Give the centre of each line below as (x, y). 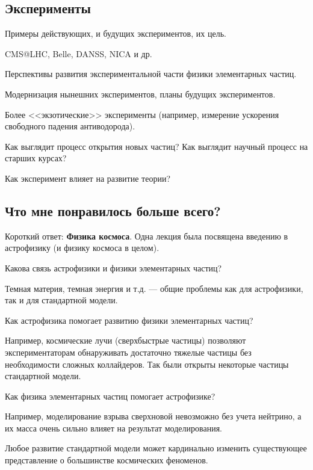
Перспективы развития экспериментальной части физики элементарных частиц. (151, 74)
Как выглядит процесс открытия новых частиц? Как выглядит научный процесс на (156, 146)
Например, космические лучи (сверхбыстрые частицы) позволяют (126, 340)
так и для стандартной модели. (61, 300)
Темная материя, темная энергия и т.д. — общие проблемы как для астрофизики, (154, 288)
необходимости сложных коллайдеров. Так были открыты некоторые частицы (147, 364)
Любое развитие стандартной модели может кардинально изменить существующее (156, 448)
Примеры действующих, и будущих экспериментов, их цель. (116, 33)
